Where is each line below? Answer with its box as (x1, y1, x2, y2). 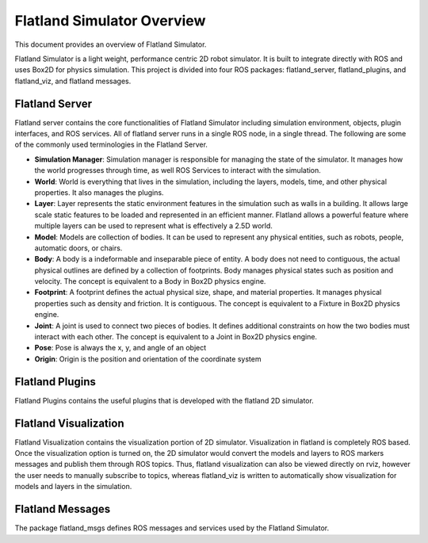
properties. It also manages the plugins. (34, 187, 164, 197)
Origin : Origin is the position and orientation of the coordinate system (34, 354, 262, 364)
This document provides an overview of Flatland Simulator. (14, 40, 207, 49)
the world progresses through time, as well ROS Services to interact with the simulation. (34, 166, 321, 175)
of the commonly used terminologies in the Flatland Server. (14, 140, 208, 150)
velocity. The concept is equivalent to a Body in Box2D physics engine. (34, 277, 266, 286)
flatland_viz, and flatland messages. (14, 76, 132, 86)
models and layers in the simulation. (14, 482, 132, 491)
